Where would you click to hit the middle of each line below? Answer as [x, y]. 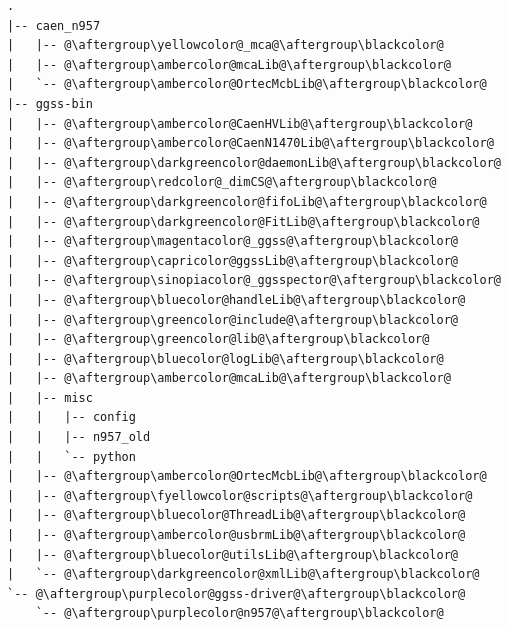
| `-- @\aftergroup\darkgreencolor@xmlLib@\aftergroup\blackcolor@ [243, 574]
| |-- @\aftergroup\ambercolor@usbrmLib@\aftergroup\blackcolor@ [236, 535]
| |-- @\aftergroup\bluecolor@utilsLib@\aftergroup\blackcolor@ [233, 554]
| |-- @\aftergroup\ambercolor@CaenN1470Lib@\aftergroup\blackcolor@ [250, 143]
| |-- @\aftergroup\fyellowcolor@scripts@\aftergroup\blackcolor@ [240, 495]
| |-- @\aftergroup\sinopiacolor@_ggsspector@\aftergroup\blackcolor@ [254, 280]
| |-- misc [50, 397]
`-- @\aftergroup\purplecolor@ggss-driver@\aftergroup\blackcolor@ [236, 593]
